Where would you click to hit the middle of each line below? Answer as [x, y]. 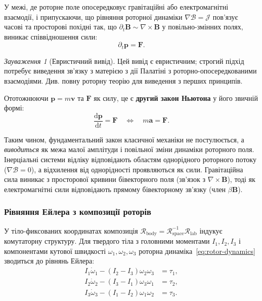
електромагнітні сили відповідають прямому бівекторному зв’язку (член [115, 189]
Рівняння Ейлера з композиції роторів [78, 212]
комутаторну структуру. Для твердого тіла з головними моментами [107, 241]
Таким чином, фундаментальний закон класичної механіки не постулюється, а [124, 139]
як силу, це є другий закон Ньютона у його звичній [176, 98]
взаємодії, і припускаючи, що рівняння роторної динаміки [93, 16]
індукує [211, 230]
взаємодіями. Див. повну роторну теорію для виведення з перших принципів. [123, 81]
